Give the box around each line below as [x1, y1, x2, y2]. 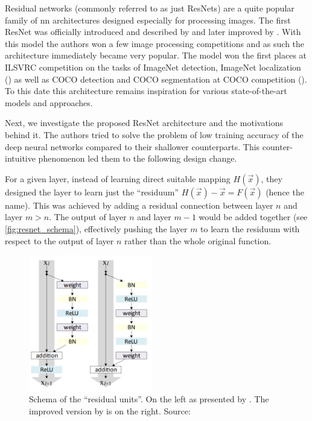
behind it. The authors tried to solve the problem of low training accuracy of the [5, 128, 304, 141]
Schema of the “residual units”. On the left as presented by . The [29, 393, 269, 405]
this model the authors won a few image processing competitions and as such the [5, 37, 305, 49]
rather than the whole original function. [124, 234, 272, 247]
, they [261, 172, 282, 185]
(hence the [266, 185, 304, 198]
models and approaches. [5, 96, 93, 109]
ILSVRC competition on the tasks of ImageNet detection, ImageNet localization [5, 60, 301, 73]
